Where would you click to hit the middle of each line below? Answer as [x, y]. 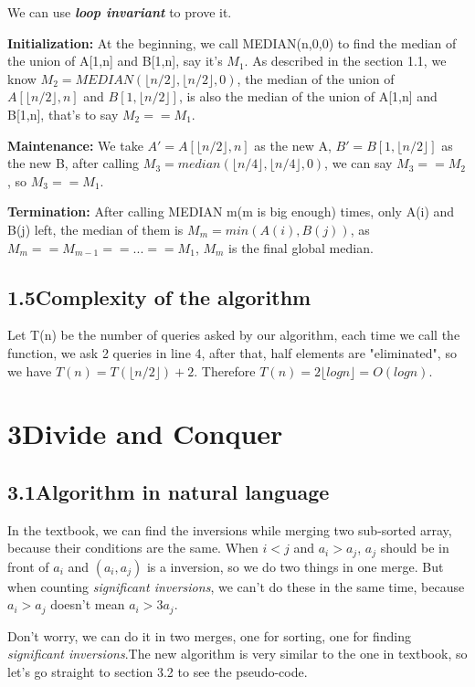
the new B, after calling [74, 163]
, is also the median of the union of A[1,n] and [308, 96]
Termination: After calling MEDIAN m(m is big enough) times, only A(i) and [231, 211]
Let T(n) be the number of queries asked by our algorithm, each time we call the [234, 335]
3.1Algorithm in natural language [169, 491]
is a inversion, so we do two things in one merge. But [295, 566]
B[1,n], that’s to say [63, 114]
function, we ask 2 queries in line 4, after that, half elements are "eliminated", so [232, 352]
